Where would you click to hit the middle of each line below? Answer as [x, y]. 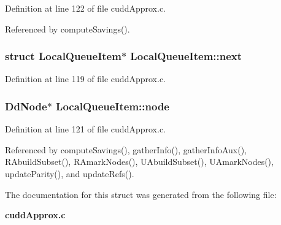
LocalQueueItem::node [113, 106]
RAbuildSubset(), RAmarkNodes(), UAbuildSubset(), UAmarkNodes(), [139, 162]
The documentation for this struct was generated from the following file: [141, 194]
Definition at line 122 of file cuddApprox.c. [85, 8]
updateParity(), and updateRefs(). [70, 174]
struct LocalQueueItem [63, 56]
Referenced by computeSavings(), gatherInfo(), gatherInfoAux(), [126, 149]
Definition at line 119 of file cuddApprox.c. [85, 79]
